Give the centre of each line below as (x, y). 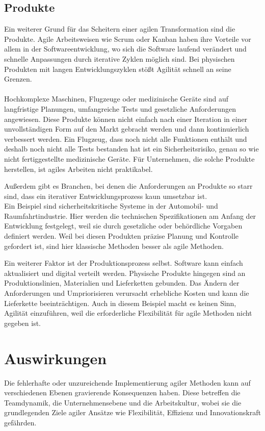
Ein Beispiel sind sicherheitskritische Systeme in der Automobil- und (111, 206)
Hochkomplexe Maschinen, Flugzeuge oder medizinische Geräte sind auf (116, 99)
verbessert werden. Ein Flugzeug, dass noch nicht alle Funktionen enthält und (126, 138)
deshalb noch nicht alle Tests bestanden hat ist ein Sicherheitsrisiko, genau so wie (131, 149)
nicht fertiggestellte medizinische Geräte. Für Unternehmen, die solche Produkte (129, 158)
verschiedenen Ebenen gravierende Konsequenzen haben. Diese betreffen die (122, 392)
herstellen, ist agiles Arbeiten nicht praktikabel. (78, 169)
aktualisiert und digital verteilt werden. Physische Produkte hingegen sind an (125, 273)
